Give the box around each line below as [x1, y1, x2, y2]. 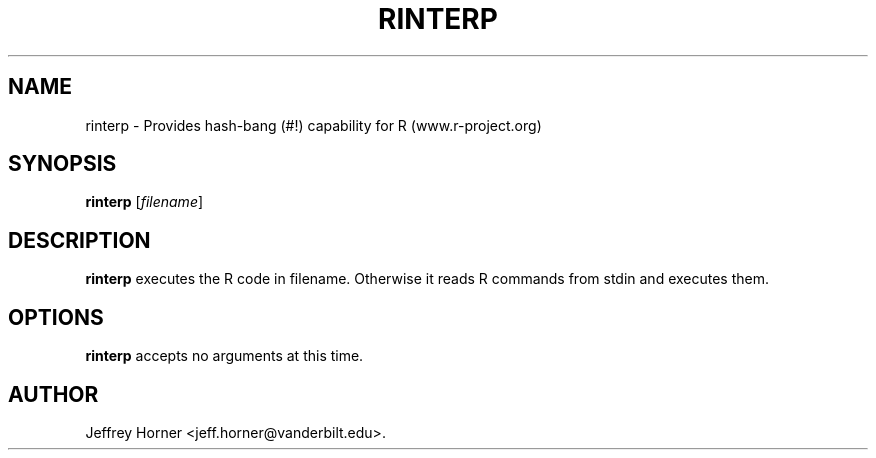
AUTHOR [8, 381, 99, 407]
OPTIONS [8, 304, 104, 330]
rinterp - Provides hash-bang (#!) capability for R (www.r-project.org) [85, 116, 542, 134]
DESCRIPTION [8, 227, 151, 253]
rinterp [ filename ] [85, 193, 204, 211]
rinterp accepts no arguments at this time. [85, 347, 364, 365]
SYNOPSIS [8, 151, 117, 177]
